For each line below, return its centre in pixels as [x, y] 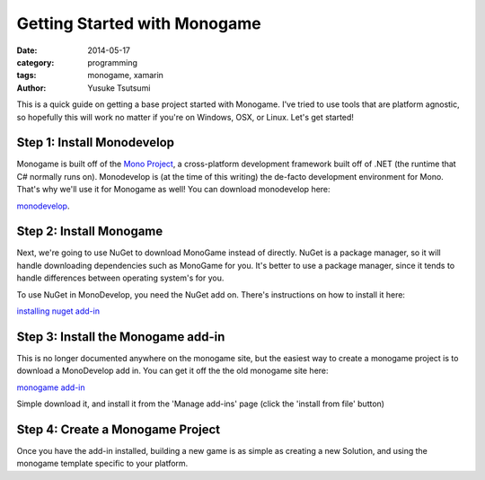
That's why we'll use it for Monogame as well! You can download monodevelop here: [174, 190]
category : [35, 62]
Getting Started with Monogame [139, 23]
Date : [27, 50]
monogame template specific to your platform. [102, 464]
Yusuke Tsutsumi [119, 88]
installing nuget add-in [58, 311]
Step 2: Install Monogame [90, 231]
